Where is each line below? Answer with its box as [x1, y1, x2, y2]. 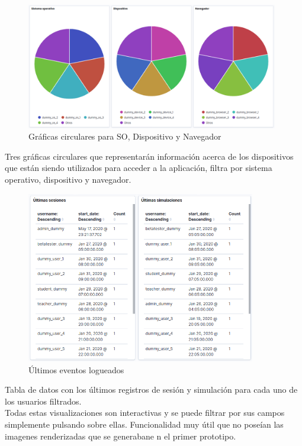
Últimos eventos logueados [28, 363, 124, 376]
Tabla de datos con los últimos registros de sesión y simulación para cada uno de [5, 383, 298, 396]
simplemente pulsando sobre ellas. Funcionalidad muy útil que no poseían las [5, 418, 284, 430]
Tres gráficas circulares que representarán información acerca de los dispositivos [5, 150, 294, 162]
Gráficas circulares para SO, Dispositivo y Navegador [28, 130, 221, 143]
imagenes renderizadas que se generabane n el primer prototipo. [5, 429, 236, 442]
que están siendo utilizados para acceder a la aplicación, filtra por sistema [5, 161, 272, 174]
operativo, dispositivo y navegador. [5, 173, 131, 186]
